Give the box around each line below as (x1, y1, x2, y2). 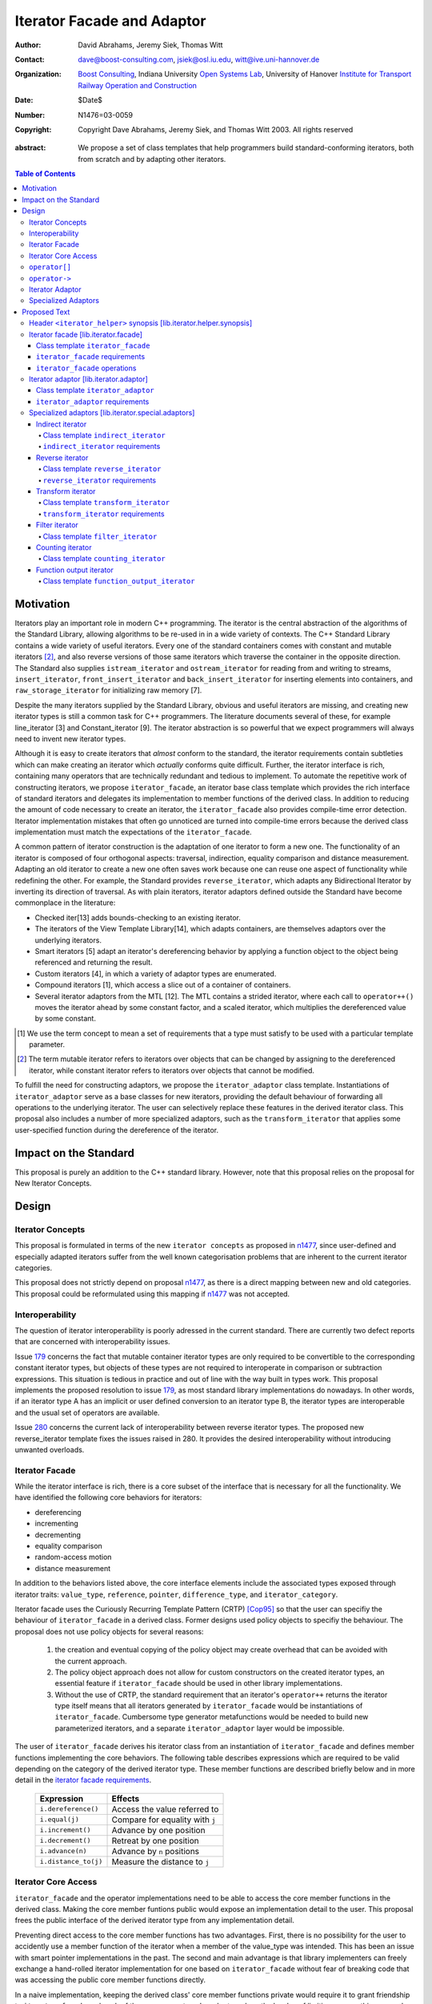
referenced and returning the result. (34, 958, 153, 968)
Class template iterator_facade (36, 341, 150, 350)
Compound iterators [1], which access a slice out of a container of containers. (34, 980, 291, 990)
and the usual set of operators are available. (14, 1408, 160, 1417)
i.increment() (39, 1826, 91, 1835)
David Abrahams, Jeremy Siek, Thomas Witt (78, 40, 223, 50)
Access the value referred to (111, 1804, 219, 1815)
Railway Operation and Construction (78, 80, 198, 90)
